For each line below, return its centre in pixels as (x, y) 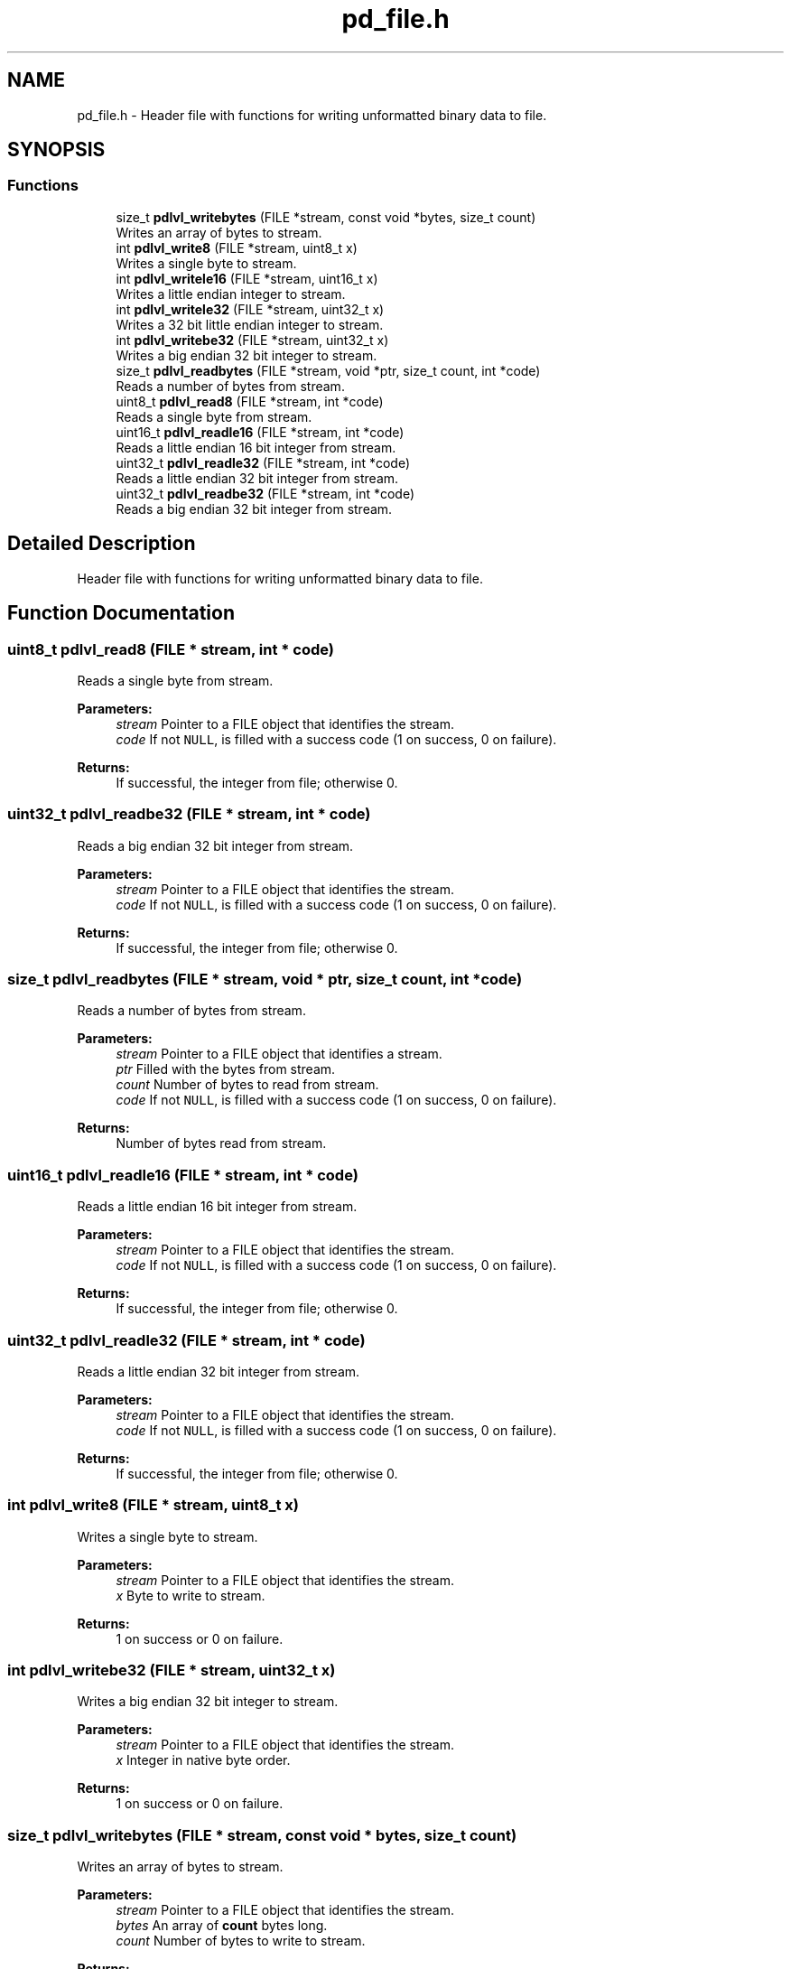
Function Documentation (121, 613)
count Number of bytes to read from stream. (247, 1085)
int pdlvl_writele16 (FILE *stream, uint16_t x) (247, 278)
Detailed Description (102, 544)
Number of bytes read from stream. (221, 1143)
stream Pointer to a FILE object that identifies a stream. (279, 1054)
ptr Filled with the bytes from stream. (226, 1069)
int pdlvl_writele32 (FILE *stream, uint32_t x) (250, 309)
